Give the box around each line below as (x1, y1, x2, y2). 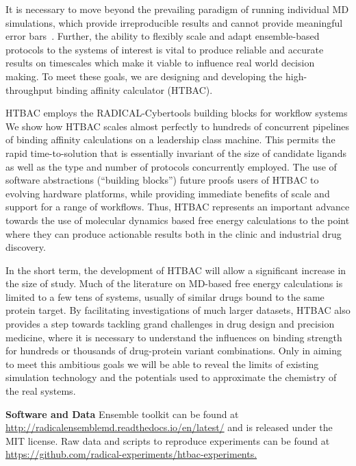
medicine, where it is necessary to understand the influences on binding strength (5, 330, 342, 344)
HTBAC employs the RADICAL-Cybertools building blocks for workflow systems (5, 106, 348, 120)
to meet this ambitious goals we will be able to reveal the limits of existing (5, 356, 319, 371)
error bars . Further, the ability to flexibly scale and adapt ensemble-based (5, 29, 320, 43)
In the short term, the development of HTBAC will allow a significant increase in (5, 262, 346, 277)
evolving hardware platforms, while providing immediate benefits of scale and (5, 186, 330, 200)
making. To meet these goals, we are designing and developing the (5, 69, 283, 83)
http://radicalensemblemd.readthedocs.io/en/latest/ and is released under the (5, 420, 333, 434)
